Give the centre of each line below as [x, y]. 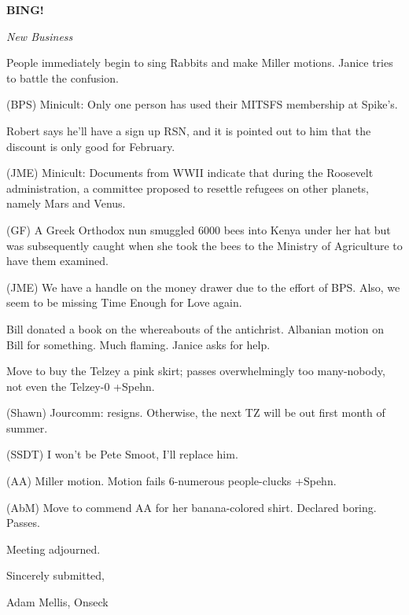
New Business [40, 36]
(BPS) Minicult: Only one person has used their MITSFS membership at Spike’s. [202, 104]
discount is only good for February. [91, 146]
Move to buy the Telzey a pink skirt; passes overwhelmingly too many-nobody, [196, 371]
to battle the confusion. [63, 77]
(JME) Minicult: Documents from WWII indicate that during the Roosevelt [190, 173]
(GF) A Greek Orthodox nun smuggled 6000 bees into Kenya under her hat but [199, 229]
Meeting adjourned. [53, 549]
